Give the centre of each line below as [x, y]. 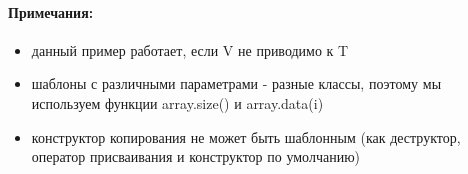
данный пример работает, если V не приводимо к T [190, 49]
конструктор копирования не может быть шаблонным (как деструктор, [246, 136]
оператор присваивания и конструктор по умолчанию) [196, 156]
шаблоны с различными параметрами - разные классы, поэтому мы [236, 83]
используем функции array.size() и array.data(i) [177, 102]
